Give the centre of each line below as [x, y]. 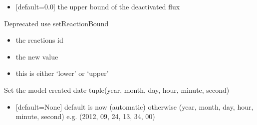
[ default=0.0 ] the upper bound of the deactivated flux [98, 6]
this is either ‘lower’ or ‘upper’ [62, 73]
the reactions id [39, 40]
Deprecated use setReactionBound [56, 23]
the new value [37, 56]
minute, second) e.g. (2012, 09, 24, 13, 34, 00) [85, 116]
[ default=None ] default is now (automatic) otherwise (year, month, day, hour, [134, 106]
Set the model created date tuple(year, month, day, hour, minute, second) [117, 90]
